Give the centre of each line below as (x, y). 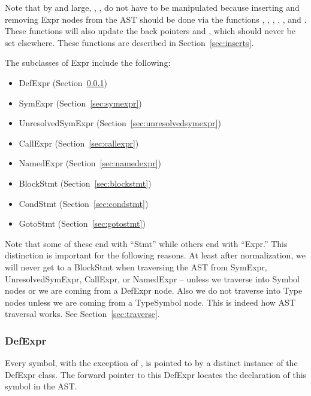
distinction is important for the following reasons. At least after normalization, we (155, 255)
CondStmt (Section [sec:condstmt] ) (84, 203)
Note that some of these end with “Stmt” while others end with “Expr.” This (146, 243)
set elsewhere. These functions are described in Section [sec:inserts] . (129, 42)
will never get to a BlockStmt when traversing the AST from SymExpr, (136, 266)
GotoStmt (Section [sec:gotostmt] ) (82, 223)
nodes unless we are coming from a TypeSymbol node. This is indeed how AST (150, 302)
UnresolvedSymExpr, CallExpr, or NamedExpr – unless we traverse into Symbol (152, 278)
